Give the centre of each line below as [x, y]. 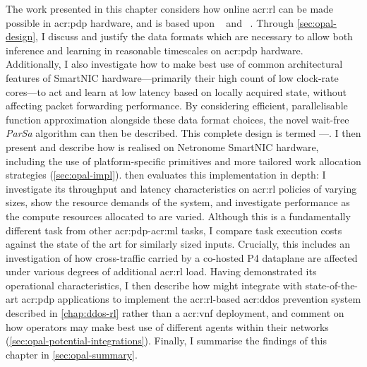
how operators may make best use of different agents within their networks [167, 326]
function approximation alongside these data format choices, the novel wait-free [178, 119]
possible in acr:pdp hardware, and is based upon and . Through [150, 22]
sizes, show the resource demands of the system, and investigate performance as [178, 202]
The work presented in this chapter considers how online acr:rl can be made [170, 8]
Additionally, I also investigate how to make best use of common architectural [174, 64]
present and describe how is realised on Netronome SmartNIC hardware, [162, 146]
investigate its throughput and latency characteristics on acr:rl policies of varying [181, 188]
